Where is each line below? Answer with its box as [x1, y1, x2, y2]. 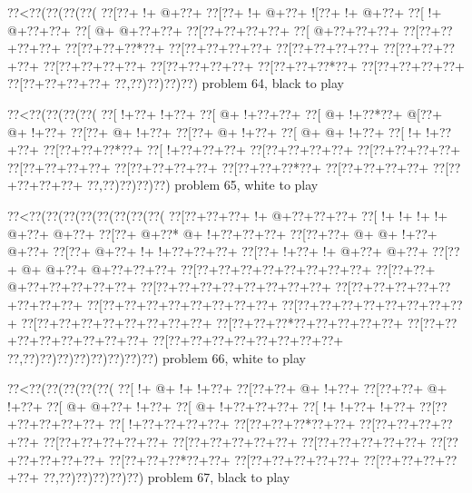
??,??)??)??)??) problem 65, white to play [86, 175, 319, 194]
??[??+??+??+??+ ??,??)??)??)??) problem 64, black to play [7, 74, 344, 93]
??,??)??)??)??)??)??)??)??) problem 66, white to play [7, 348, 306, 367]
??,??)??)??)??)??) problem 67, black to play [43, 468, 290, 487]
